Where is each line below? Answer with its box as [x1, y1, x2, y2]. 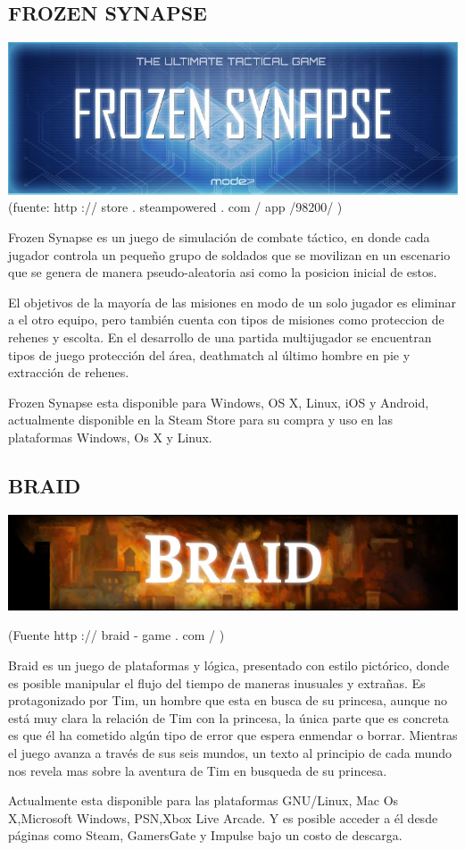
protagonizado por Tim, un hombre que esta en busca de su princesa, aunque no [8, 691, 448, 710]
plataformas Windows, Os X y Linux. [8, 427, 212, 446]
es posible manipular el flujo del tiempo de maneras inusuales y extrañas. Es [8, 673, 426, 692]
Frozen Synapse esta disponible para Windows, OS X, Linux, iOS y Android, [8, 392, 429, 411]
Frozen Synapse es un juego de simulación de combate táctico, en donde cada [8, 227, 430, 246]
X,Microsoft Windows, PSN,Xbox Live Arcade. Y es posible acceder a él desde [8, 808, 438, 827]
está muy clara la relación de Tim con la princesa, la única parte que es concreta [8, 708, 449, 727]
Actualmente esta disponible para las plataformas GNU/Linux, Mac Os [8, 791, 399, 810]
